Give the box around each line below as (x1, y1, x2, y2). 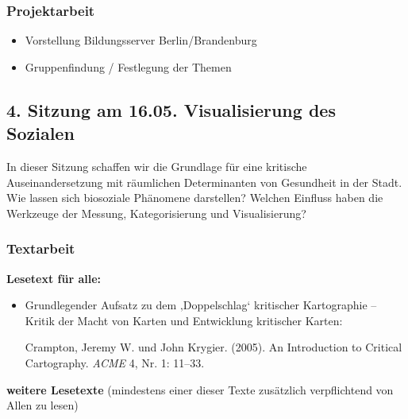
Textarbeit (6, 239, 75, 258)
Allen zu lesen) (6, 397, 79, 413)
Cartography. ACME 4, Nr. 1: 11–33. (25, 354, 205, 371)
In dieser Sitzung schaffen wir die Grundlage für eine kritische (6, 158, 307, 174)
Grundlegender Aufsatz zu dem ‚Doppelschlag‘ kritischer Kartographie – (25, 297, 377, 313)
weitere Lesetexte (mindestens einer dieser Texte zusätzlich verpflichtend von (6, 381, 394, 398)
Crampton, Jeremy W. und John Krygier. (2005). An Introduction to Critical (25, 339, 402, 355)
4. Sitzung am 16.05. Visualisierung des (6, 97, 336, 122)
